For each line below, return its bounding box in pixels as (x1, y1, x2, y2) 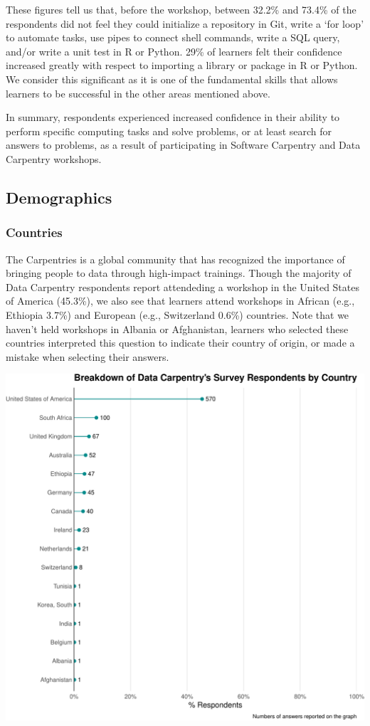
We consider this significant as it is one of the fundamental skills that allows (6, 71, 338, 86)
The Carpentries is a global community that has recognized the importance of (6, 251, 345, 266)
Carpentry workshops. (6, 151, 102, 166)
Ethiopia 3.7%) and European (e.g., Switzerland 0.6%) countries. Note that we (6, 307, 349, 322)
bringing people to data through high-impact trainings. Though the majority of (6, 265, 351, 280)
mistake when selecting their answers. (6, 349, 169, 364)
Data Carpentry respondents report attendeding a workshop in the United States (6, 279, 359, 294)
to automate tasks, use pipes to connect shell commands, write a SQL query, (6, 30, 340, 45)
